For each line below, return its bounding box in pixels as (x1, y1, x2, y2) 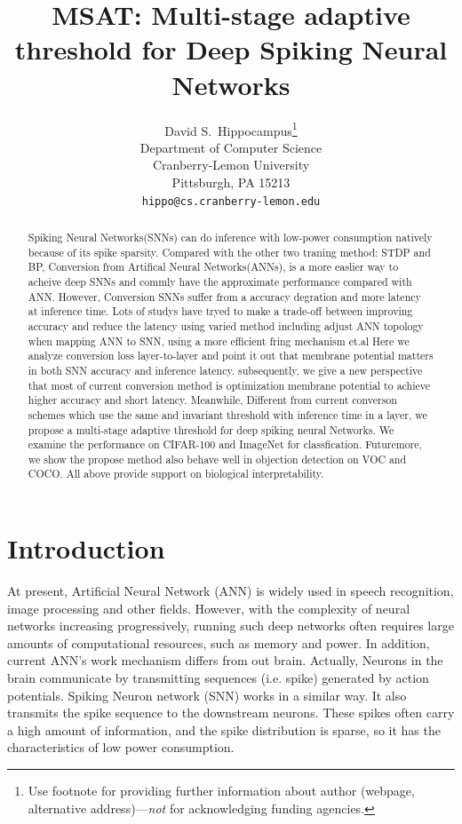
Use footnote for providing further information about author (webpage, (28, 781, 415, 800)
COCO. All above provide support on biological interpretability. (28, 466, 324, 481)
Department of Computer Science (139, 138, 323, 156)
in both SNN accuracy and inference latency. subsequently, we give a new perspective (28, 362, 423, 377)
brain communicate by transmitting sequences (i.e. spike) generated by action (7, 669, 429, 687)
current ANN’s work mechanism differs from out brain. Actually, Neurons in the (7, 651, 443, 669)
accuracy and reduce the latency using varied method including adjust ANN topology (28, 318, 424, 333)
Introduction (7, 530, 165, 566)
